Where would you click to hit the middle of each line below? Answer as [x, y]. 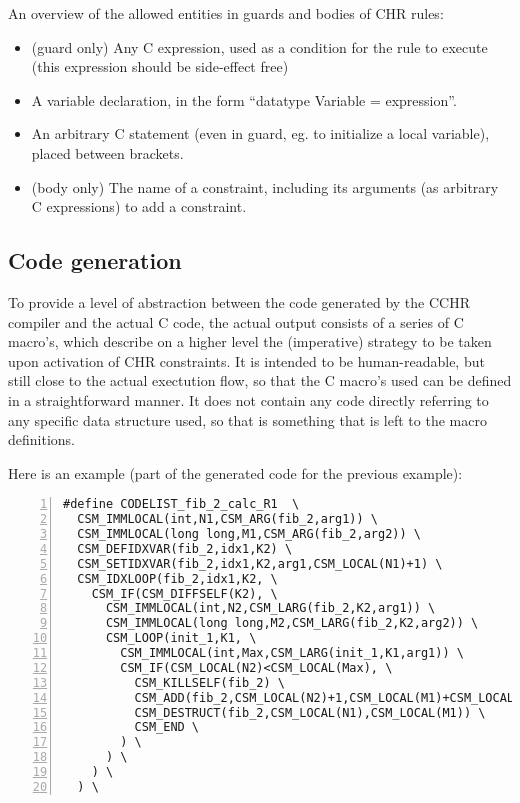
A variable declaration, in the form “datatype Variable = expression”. [244, 99]
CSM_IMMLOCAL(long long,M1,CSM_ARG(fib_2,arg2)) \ [249, 534]
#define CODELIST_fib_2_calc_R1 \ [181, 504]
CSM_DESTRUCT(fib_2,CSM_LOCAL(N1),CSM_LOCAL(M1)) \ [310, 712]
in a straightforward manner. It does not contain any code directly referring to [248, 399]
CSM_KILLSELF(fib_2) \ [209, 682]
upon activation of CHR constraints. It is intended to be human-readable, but [246, 360]
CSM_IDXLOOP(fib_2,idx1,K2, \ [177, 578]
